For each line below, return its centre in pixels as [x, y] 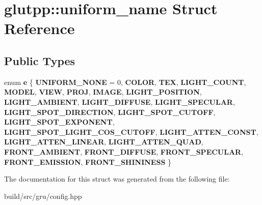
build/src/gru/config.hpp [43, 196]
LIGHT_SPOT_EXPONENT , [59, 122]
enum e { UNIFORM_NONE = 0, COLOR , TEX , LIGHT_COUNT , [125, 82]
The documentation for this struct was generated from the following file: [117, 179]
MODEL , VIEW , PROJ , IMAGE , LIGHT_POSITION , [103, 92]
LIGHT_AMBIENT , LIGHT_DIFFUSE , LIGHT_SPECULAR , [120, 101]
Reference [40, 28]
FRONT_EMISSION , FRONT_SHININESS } [88, 162]
